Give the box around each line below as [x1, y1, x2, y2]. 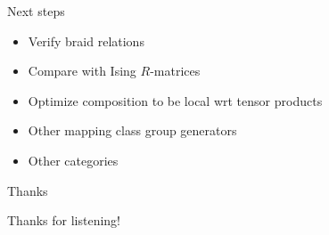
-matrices [150, 61, 201, 80]
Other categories [28, 150, 119, 169]
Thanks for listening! [7, 211, 120, 230]
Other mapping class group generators [28, 121, 237, 140]
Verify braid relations [28, 31, 144, 50]
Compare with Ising [28, 61, 136, 80]
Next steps [7, 2, 65, 20]
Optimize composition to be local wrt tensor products [28, 91, 323, 109]
